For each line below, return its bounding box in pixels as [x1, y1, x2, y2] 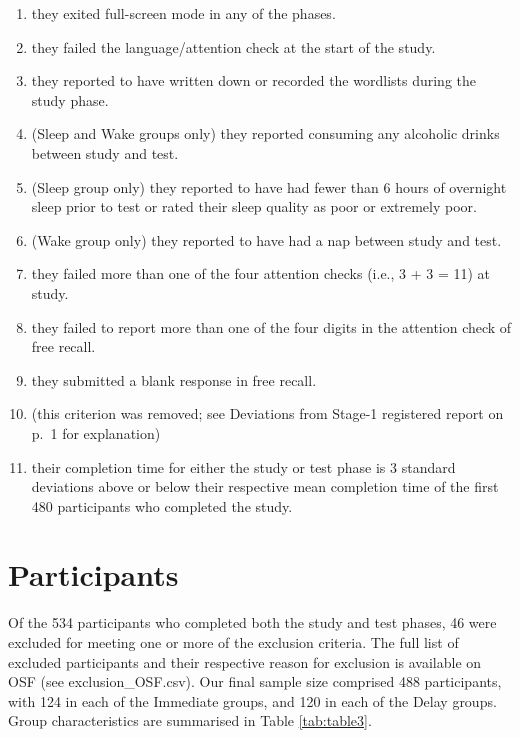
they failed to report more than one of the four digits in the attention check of [31, 316, 512, 337]
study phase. [31, 89, 109, 110]
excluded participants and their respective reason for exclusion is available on [8, 651, 482, 672]
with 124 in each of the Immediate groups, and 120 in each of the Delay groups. [8, 690, 497, 711]
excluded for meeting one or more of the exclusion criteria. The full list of [8, 632, 459, 652]
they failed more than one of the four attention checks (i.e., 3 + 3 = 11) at [31, 263, 491, 284]
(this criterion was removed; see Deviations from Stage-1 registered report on [31, 403, 504, 424]
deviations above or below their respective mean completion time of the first [31, 476, 499, 497]
